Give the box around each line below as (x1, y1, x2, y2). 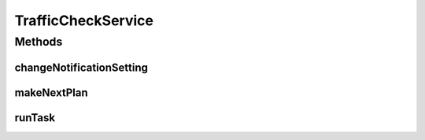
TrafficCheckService (14, 12, 153, 29)
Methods (14, 35, 63, 49)
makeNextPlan (14, 86, 88, 99)
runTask (14, 111, 55, 124)
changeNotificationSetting (14, 61, 149, 74)
